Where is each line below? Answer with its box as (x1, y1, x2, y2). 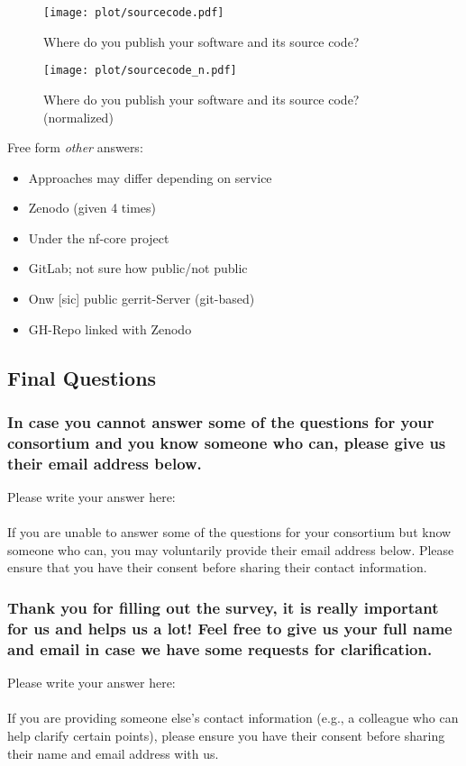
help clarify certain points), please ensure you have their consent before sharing (7, 725, 445, 744)
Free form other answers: (7, 138, 143, 157)
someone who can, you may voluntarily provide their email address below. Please (7, 540, 454, 559)
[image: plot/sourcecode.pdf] (43, 6, 224, 19)
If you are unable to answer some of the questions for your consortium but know (7, 523, 452, 542)
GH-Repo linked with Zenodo (28, 319, 192, 338)
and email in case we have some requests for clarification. (7, 637, 433, 660)
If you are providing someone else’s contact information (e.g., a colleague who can (7, 708, 459, 727)
